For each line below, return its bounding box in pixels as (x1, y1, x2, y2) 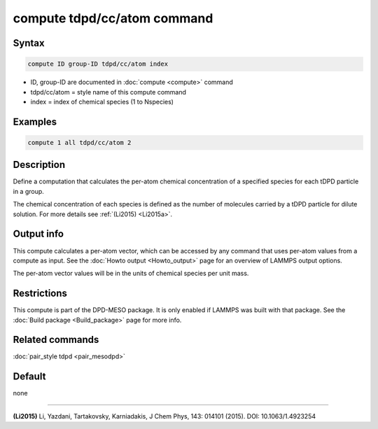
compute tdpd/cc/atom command (13, 10, 213, 26)
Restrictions (13, 288, 68, 300)
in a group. (13, 187, 45, 195)
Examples (13, 115, 57, 127)
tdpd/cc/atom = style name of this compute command (30, 87, 187, 96)
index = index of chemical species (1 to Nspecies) (30, 97, 174, 106)
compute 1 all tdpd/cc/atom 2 (27, 139, 132, 146)
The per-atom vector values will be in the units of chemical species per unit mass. (13, 269, 249, 278)
